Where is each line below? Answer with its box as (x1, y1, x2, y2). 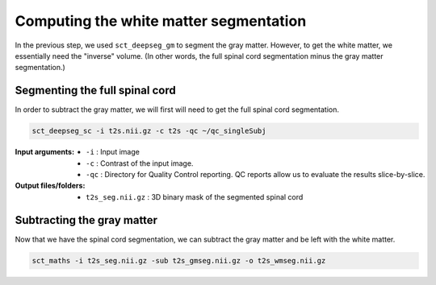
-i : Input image (86, 147, 140, 157)
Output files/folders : (15, 181, 86, 191)
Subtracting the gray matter (15, 213, 157, 227)
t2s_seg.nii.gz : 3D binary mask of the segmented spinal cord (86, 192, 304, 201)
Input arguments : (15, 147, 75, 157)
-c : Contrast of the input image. (86, 158, 194, 168)
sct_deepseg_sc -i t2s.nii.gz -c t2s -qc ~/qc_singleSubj (31, 126, 266, 136)
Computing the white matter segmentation (15, 12, 307, 30)
